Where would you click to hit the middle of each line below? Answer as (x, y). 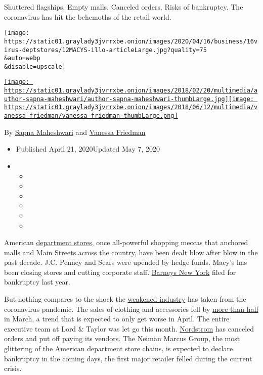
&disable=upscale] (35, 66)
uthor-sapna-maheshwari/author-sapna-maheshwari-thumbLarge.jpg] (116, 99)
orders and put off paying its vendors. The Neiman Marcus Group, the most (122, 338)
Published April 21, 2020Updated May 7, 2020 (88, 149)
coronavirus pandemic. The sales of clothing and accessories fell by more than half (131, 309)
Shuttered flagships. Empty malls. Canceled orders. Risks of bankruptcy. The (124, 7)
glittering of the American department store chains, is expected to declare (119, 348)
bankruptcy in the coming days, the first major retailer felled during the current (128, 358)
